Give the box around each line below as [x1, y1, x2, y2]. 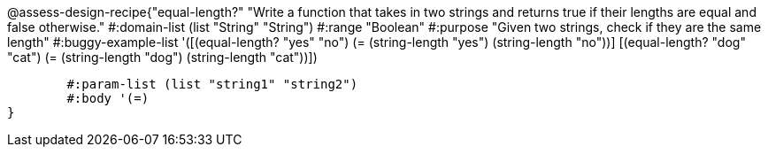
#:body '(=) [66, 91, 150, 105]
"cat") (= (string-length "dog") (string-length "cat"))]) [7, 50, 318, 65]
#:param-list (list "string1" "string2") [66, 77, 358, 91]
